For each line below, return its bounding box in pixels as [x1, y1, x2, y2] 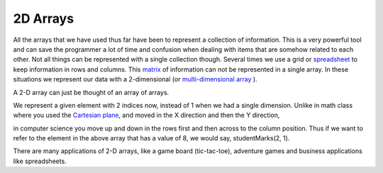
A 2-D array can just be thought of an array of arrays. [13, 88, 170, 96]
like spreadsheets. [13, 157, 67, 165]
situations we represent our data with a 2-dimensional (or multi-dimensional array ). [13, 75, 258, 84]
